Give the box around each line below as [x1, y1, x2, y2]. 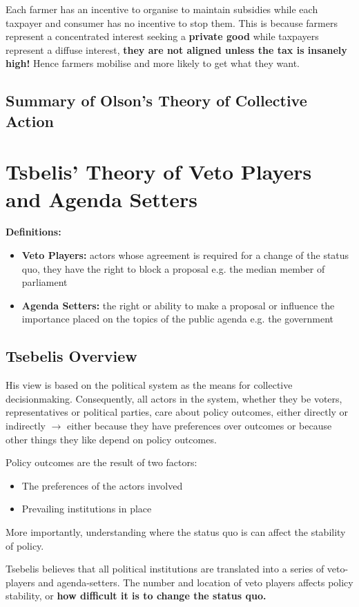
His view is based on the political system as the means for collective [6, 378, 293, 392]
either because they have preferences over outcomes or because [67, 418, 332, 432]
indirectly [6, 418, 46, 432]
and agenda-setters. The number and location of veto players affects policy [38, 575, 353, 589]
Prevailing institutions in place [21, 501, 152, 516]
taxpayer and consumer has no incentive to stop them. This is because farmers [6, 15, 338, 30]
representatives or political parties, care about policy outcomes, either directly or [6, 405, 349, 419]
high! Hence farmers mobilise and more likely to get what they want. [6, 56, 300, 70]
